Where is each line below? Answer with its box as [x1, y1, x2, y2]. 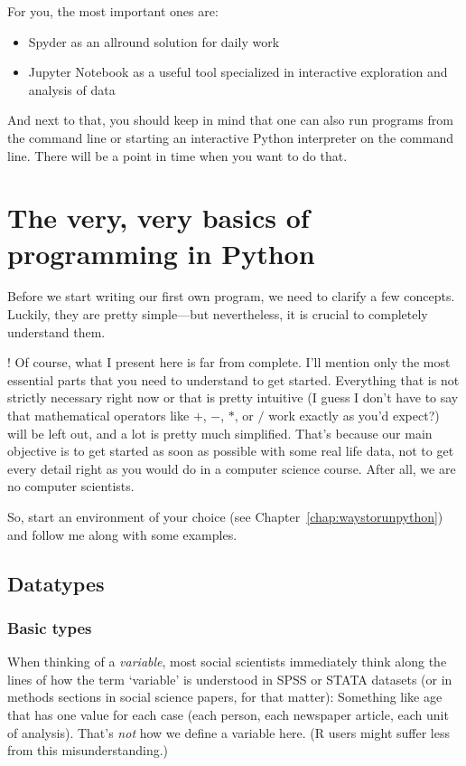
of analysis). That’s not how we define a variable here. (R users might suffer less [7, 723, 450, 742]
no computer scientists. [7, 477, 135, 496]
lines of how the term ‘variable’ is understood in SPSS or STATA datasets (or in [7, 669, 452, 688]
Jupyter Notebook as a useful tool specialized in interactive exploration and [28, 62, 448, 81]
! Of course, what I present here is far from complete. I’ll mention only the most [7, 353, 451, 372]
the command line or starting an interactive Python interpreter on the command [7, 128, 454, 147]
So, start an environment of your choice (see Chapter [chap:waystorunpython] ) [7, 507, 443, 525]
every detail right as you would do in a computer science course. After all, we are [7, 459, 456, 478]
